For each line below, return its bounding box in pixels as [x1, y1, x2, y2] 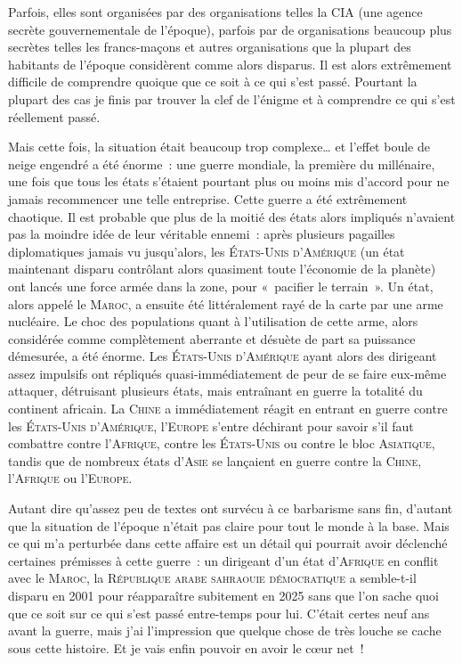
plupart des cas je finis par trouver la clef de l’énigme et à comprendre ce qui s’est [8, 89, 456, 108]
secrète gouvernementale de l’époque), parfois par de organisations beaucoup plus [8, 20, 452, 38]
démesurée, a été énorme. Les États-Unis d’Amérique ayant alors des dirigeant [8, 347, 437, 365]
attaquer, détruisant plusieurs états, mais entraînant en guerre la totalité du [8, 381, 423, 400]
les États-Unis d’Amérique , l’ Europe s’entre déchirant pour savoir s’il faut [8, 416, 414, 435]
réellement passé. [8, 107, 101, 126]
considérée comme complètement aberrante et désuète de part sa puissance [8, 329, 416, 348]
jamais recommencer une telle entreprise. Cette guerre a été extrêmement [8, 189, 408, 208]
